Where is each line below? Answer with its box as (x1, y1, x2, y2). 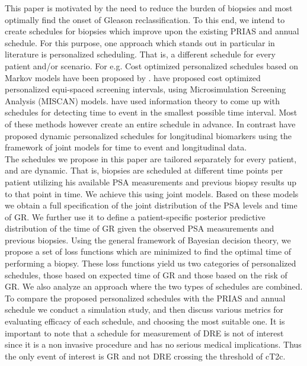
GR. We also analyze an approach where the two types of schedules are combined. (5, 280, 303, 293)
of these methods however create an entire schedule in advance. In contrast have (5, 117, 296, 130)
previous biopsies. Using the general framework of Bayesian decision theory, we (5, 233, 291, 246)
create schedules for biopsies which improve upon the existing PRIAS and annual (5, 25, 299, 37)
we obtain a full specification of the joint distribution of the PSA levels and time (5, 199, 298, 211)
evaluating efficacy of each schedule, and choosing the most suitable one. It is (5, 315, 285, 328)
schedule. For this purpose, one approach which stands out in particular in (5, 36, 275, 49)
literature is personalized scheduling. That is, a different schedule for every (5, 48, 276, 60)
